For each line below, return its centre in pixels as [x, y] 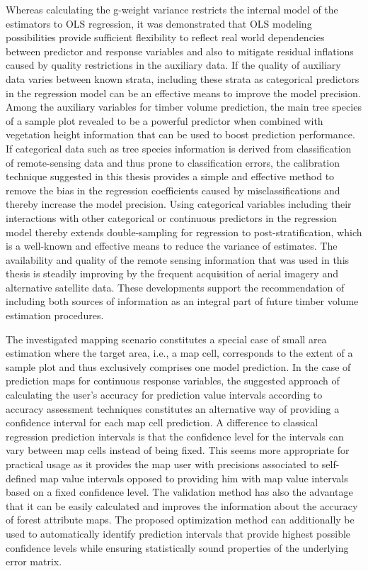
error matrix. [34, 561]
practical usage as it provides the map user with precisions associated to [162, 464]
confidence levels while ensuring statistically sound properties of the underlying [177, 547]
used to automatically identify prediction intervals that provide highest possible [178, 533]
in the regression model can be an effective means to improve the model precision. [183, 93]
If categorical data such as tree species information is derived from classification [179, 148]
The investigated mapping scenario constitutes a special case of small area [166, 339]
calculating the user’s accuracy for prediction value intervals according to [164, 395]
